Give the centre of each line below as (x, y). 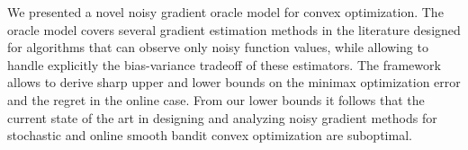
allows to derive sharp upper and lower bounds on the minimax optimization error (234, 82)
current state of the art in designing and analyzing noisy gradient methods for (222, 117)
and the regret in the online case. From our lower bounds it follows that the (216, 99)
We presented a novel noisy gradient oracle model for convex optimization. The (225, 12)
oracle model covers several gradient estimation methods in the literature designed (234, 29)
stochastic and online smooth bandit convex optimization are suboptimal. (210, 135)
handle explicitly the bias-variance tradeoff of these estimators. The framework (224, 64)
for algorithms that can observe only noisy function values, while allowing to (218, 47)
